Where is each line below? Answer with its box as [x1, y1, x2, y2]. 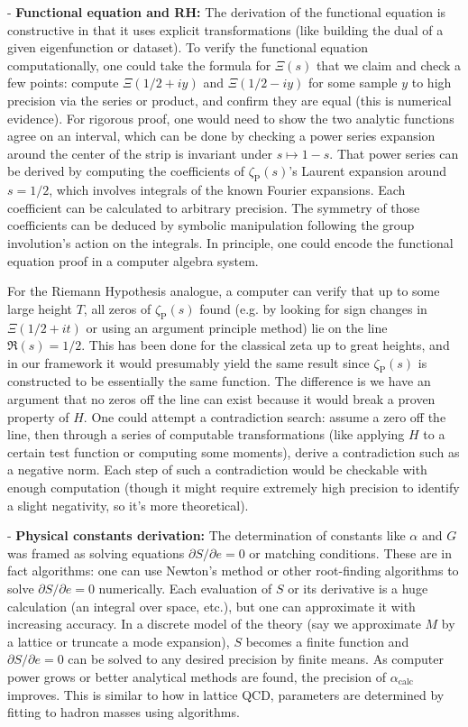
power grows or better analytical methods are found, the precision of [7, 667, 387, 686]
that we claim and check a [316, 55, 462, 74]
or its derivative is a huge [288, 579, 428, 598]
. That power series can [329, 143, 459, 162]
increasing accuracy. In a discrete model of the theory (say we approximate [7, 614, 421, 633]
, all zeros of [83, 299, 151, 317]
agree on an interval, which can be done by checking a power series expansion [7, 126, 436, 145]
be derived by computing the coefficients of [7, 161, 244, 180]
